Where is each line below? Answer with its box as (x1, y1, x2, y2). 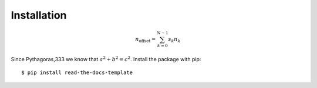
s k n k (168, 36, 181, 44)
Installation (11, 9, 67, 22)
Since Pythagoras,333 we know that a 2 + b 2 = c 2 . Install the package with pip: (11, 55, 201, 63)
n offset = (135, 36, 156, 44)
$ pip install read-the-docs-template (21, 69, 133, 76)
